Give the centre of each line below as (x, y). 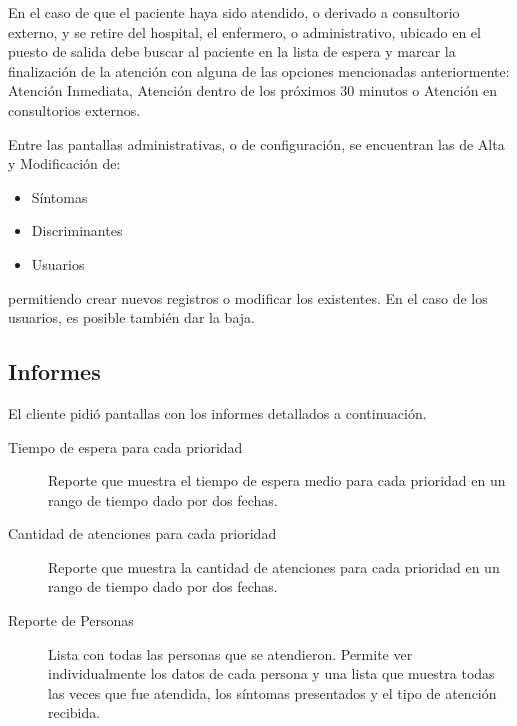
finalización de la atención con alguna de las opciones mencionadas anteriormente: (259, 70)
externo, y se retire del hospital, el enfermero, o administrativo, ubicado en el (244, 31)
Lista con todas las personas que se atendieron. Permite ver (230, 653)
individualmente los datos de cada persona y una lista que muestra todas (271, 673)
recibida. (74, 712)
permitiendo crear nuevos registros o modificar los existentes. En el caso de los (248, 297)
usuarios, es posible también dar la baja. (131, 317)
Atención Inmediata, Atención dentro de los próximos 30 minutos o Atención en (253, 90)
